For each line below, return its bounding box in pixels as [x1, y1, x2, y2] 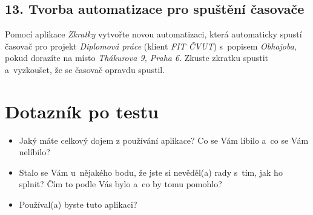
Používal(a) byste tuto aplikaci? [19, 198, 137, 211]
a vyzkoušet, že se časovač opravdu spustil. [5, 63, 165, 75]
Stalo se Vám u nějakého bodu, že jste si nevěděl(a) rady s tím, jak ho [19, 165, 283, 178]
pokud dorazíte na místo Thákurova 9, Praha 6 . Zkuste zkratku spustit [5, 51, 269, 64]
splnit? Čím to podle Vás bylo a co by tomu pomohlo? [19, 178, 222, 190]
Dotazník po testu [5, 98, 159, 123]
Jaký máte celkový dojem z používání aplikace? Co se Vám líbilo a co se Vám [19, 133, 309, 146]
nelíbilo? [19, 146, 50, 158]
